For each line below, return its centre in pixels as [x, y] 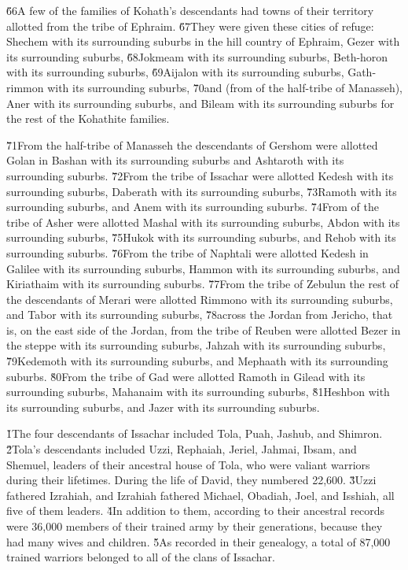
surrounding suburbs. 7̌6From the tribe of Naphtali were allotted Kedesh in [187, 252]
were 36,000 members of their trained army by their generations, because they [195, 526]
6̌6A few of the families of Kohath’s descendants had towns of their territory [190, 10]
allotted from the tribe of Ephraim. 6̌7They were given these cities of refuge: [190, 26]
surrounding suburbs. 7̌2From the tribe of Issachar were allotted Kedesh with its [200, 175]
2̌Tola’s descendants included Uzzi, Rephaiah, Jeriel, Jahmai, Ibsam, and [182, 449]
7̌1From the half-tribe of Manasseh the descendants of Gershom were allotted [192, 144]
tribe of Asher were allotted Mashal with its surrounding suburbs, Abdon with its [203, 222]
